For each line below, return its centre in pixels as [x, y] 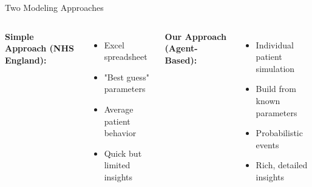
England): [26, 60]
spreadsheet [126, 57]
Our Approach [195, 36]
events [267, 144]
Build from [276, 89]
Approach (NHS [39, 48]
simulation [275, 68]
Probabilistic [279, 133]
